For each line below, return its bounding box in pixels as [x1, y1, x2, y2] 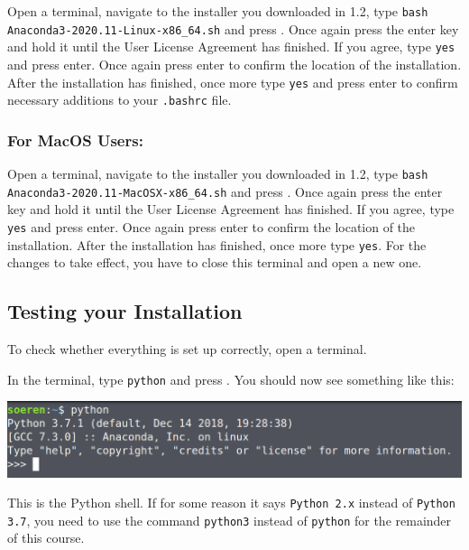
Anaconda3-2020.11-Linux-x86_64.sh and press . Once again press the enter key [7, 19, 459, 38]
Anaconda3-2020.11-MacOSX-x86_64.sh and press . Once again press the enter [7, 182, 443, 200]
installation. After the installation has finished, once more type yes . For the [7, 235, 427, 254]
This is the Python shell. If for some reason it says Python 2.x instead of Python [7, 493, 455, 512]
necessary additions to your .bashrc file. [7, 90, 232, 109]
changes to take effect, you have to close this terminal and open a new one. [7, 253, 422, 272]
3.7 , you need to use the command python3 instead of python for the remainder [7, 510, 452, 529]
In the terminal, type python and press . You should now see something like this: [7, 369, 455, 388]
